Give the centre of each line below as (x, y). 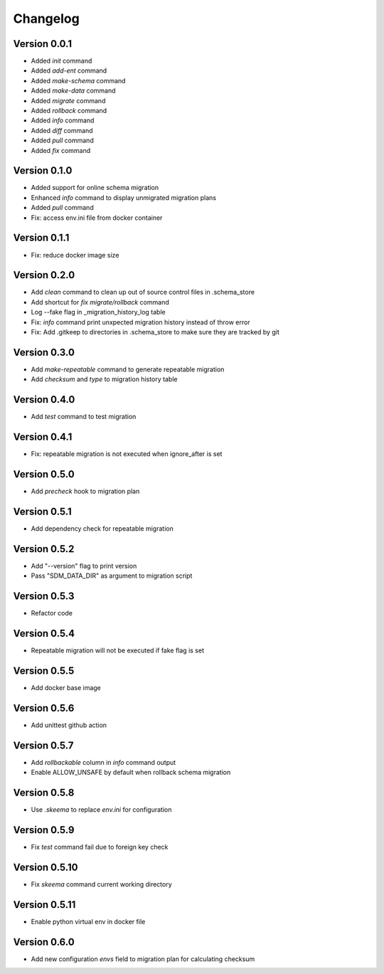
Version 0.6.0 (44, 942)
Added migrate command (68, 100)
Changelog (46, 18)
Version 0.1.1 (41, 238)
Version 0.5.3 (44, 597)
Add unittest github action (69, 725)
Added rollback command (69, 111)
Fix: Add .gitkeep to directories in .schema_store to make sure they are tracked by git (155, 332)
